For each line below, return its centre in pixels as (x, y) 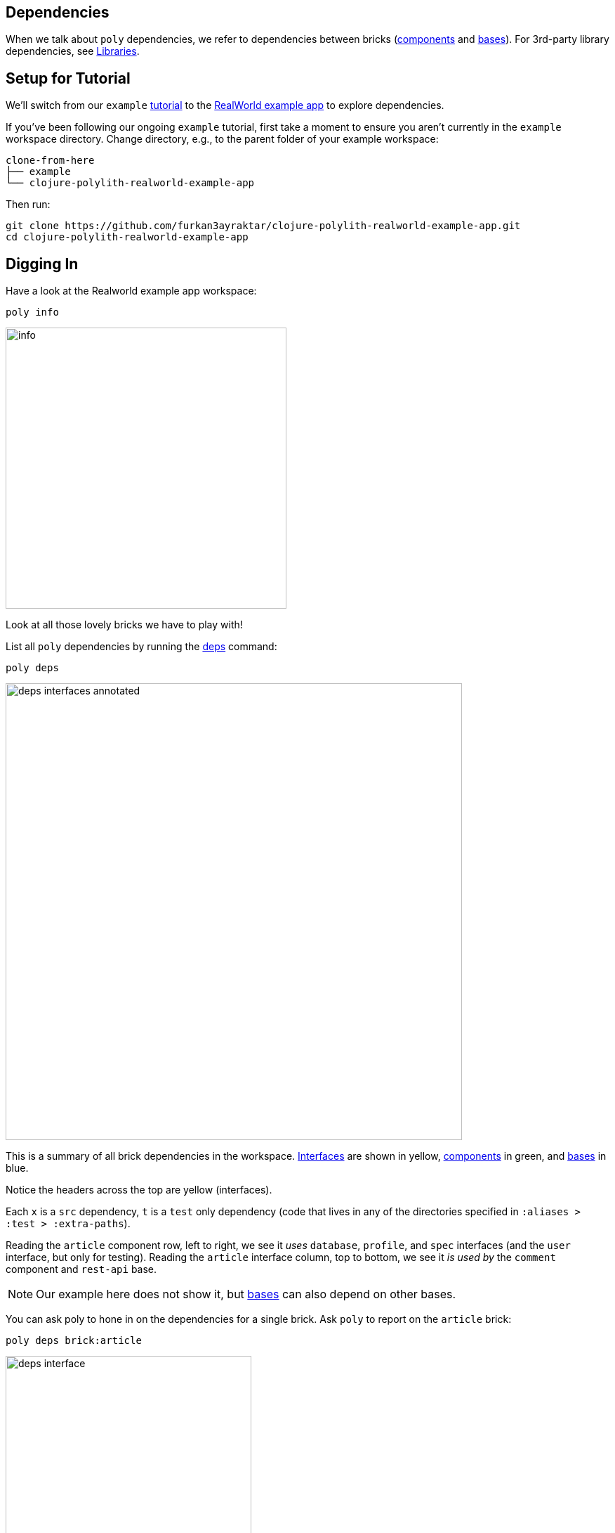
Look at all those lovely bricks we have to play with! (124, 625)
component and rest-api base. (81, 1269)
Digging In (42, 264)
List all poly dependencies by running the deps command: (141, 647)
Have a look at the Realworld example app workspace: (131, 291)
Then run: (28, 205)
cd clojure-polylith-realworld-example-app (127, 237)
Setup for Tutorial (68, 78)
